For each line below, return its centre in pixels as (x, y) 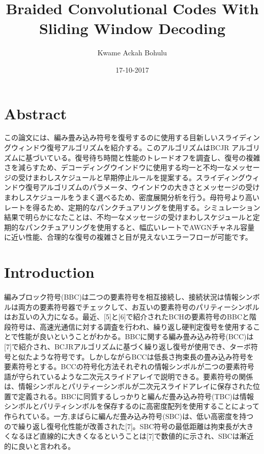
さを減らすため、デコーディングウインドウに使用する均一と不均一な (118, 167)
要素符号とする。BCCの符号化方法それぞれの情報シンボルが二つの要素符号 (129, 366)
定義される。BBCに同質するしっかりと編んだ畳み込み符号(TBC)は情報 (136, 396)
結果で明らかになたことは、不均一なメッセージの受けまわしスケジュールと (128, 217)
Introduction (49, 272)
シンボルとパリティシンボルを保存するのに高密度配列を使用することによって (132, 406)
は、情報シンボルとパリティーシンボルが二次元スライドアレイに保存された (128, 386)
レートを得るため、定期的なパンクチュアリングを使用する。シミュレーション (132, 207)
